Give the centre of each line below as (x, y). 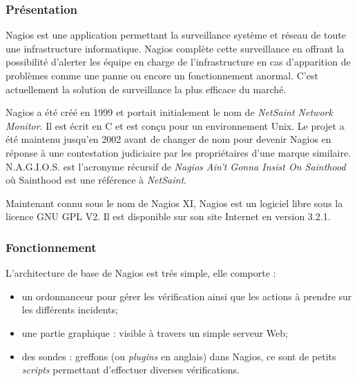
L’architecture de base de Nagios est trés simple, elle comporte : (141, 273)
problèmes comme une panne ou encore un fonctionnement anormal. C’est (162, 75)
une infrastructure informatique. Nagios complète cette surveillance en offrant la (175, 48)
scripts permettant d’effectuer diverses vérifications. (131, 370)
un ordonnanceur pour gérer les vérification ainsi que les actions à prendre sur (187, 296)
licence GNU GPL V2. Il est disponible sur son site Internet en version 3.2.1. (168, 216)
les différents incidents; (70, 310)
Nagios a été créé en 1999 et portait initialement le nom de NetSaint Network (169, 112)
